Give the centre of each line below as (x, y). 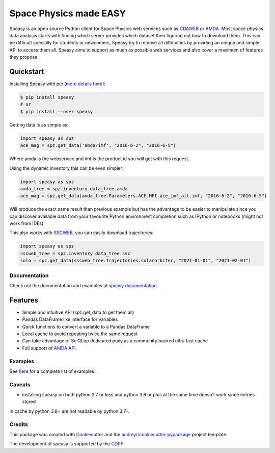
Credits (19, 424)
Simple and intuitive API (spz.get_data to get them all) (78, 312)
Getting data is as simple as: (39, 124)
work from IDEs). (27, 223)
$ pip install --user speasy (57, 111)
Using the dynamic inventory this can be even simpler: (66, 168)
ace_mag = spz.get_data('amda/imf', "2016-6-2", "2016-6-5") (98, 146)
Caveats (20, 384)
